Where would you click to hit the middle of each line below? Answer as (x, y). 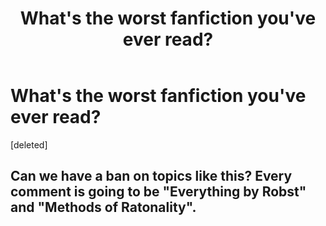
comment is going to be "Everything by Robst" (158, 192)
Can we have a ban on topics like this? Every (151, 176)
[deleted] (29, 144)
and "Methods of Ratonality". (103, 207)
